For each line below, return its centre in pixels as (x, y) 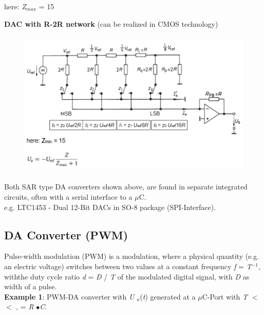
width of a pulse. (31, 286)
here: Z (15, 6)
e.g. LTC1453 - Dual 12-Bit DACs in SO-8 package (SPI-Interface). (110, 207)
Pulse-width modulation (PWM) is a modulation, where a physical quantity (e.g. (132, 256)
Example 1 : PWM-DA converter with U (69, 296)
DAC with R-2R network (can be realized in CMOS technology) (111, 23)
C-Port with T (225, 296)
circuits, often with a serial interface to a (68, 196)
